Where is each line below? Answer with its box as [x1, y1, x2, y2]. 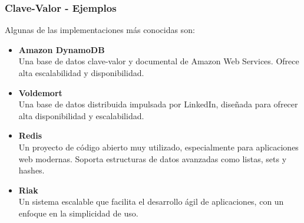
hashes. [18, 164, 45, 176]
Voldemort [18, 86, 62, 99]
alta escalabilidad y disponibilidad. [18, 67, 144, 78]
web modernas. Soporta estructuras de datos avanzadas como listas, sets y [18, 152, 287, 165]
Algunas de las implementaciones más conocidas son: [5, 24, 195, 36]
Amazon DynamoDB [18, 43, 105, 55]
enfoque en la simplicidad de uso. [18, 206, 138, 219]
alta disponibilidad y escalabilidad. [18, 109, 144, 122]
